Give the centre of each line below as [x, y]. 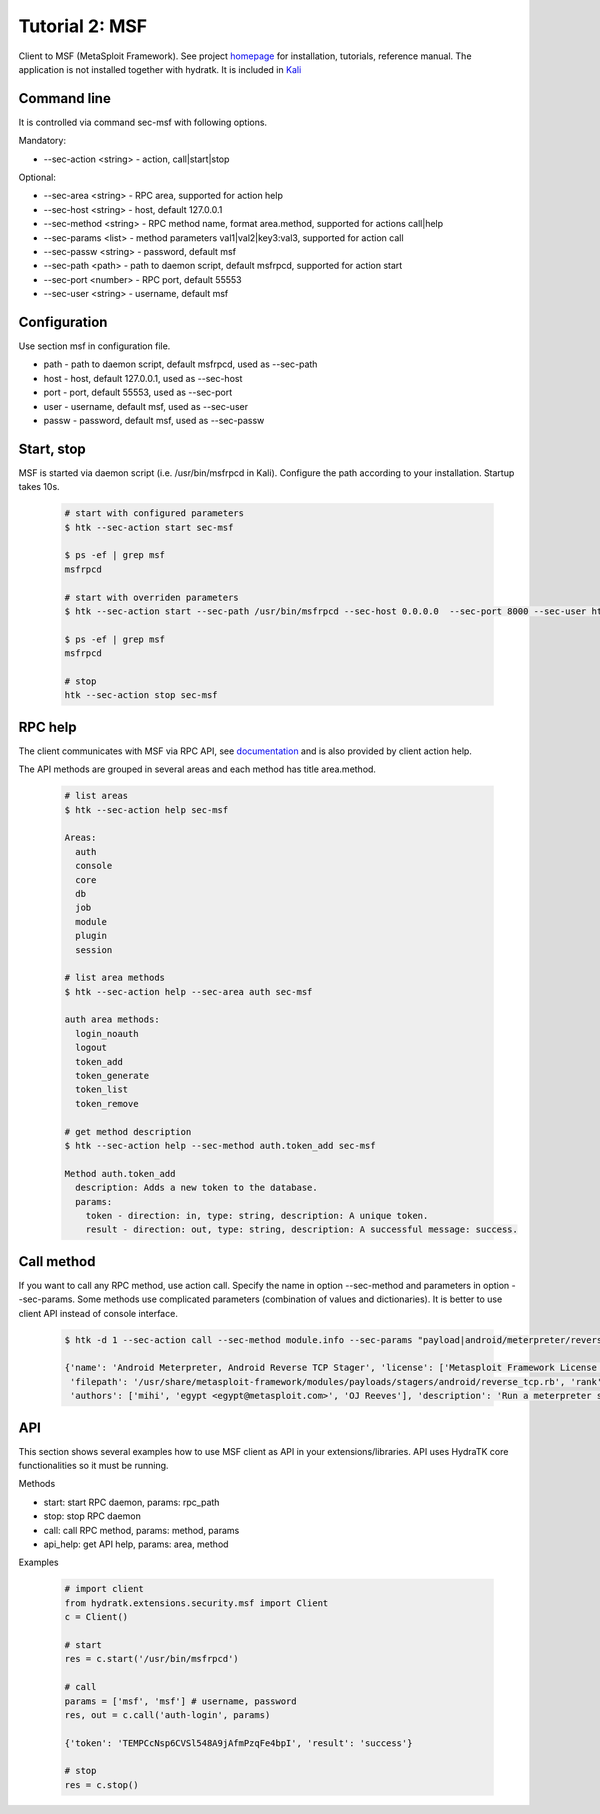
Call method [57, 1261]
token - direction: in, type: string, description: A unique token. [257, 1215]
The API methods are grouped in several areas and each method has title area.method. [197, 769]
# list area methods [114, 978]
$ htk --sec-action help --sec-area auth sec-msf [188, 991]
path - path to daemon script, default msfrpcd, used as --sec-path [180, 364]
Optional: [37, 177]
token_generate [112, 1076]
